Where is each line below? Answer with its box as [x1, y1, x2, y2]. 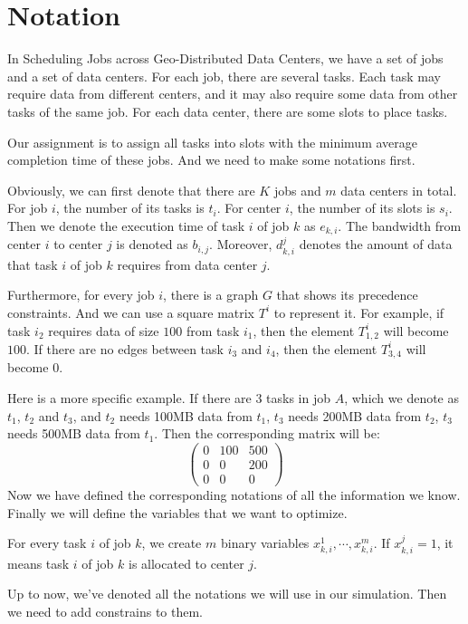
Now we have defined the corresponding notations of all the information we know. [7, 485, 461, 504]
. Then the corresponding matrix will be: [154, 424, 380, 443]
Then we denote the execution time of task [7, 216, 245, 235]
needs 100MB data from [119, 406, 253, 425]
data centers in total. [340, 180, 457, 199]
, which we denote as [344, 389, 460, 408]
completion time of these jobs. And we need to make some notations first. [7, 150, 415, 169]
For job [7, 198, 48, 217]
